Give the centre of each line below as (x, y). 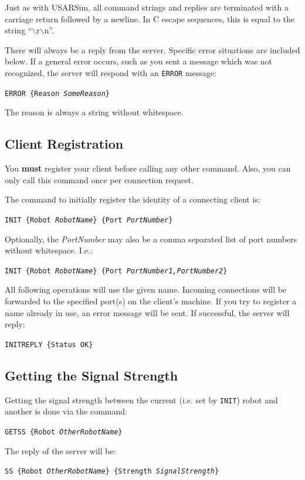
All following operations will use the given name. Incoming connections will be (146, 289)
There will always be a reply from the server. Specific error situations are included (152, 49)
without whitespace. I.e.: (49, 250)
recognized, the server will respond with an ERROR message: (111, 72)
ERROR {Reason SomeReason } (57, 93)
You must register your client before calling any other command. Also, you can (148, 168)
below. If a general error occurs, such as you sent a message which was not (139, 61)
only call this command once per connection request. (99, 179)
